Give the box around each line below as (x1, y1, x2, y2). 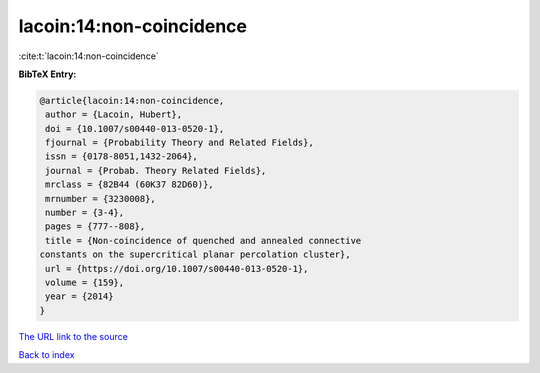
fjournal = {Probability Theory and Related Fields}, (45, 137, 314, 149)
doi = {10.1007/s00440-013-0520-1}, (45, 123, 225, 134)
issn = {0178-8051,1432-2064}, (45, 151, 199, 162)
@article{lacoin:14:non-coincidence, (39, 95, 225, 106)
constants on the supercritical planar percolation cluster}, (39, 249, 351, 260)
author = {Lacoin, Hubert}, (45, 109, 183, 120)
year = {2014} (45, 291, 114, 302)
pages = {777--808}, (45, 221, 146, 232)
